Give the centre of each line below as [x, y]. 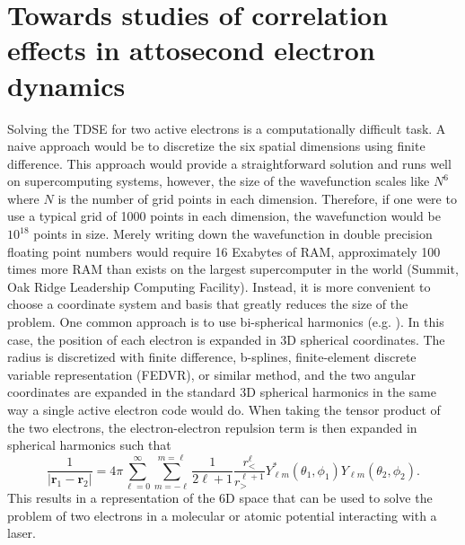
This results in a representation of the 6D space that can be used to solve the [220, 498]
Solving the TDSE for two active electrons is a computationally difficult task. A [227, 128]
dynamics [66, 85]
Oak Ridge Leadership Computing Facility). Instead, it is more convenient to [219, 286]
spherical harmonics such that [89, 445]
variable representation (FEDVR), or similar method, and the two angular [212, 374]
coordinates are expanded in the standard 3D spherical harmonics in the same [222, 392]
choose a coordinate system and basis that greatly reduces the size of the [208, 304]
